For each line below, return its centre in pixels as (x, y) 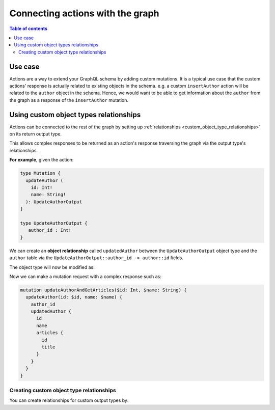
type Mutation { (40, 173)
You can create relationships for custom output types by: (69, 400)
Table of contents (29, 29)
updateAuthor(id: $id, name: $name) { (74, 297)
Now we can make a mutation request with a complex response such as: (85, 276)
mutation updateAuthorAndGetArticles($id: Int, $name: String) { (103, 290)
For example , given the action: (42, 160)
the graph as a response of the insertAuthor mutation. (69, 100)
